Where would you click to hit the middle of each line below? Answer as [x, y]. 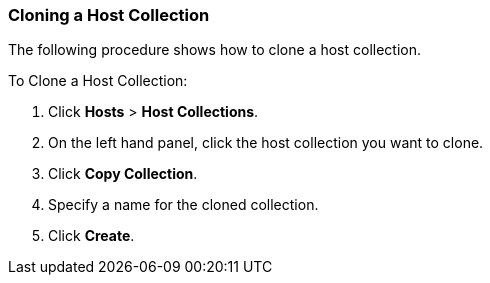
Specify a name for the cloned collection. [183, 205]
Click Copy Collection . [123, 174]
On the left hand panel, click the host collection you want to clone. [266, 143]
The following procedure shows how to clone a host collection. [215, 50]
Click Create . [91, 236]
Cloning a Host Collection [109, 15]
